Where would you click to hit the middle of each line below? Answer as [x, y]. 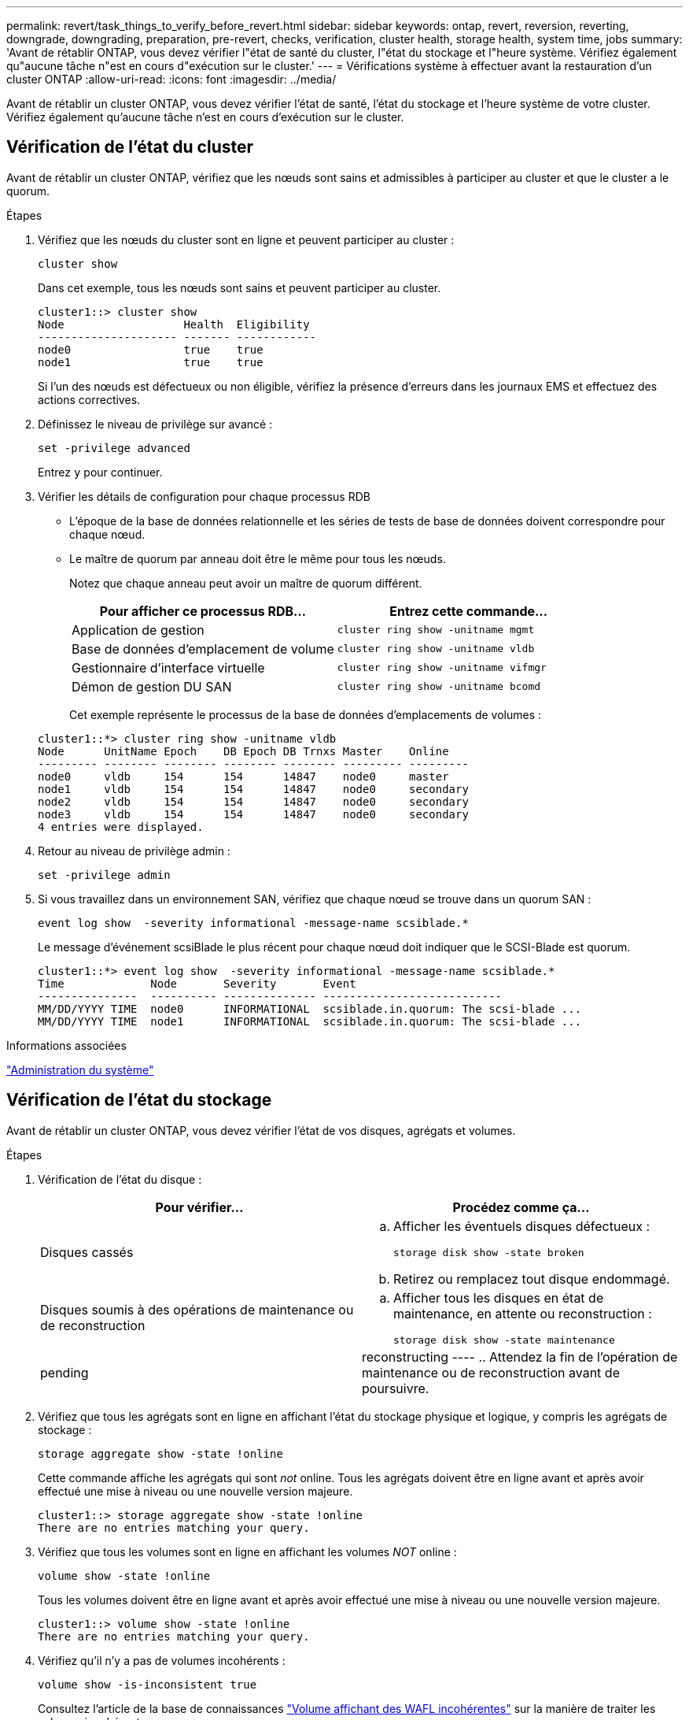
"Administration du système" [80, 1069]
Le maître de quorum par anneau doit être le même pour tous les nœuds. [258, 558]
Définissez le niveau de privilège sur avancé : [155, 424]
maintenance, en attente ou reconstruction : [523, 1313]
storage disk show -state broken [489, 1252]
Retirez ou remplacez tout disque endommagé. [532, 1279]
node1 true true [151, 362]
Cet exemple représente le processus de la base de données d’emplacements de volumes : [306, 714]
